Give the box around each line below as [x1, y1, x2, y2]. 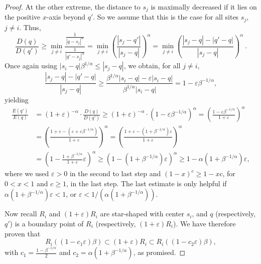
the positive [5, 12, 41, 22]
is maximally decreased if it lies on [151, 2, 257, 12]
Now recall [5, 208, 37, 219]
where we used [5, 168, 49, 179]
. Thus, [19, 22, 41, 32]
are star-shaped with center [100, 208, 185, 219]
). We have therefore [173, 218, 236, 228]
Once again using [5, 60, 58, 71]
